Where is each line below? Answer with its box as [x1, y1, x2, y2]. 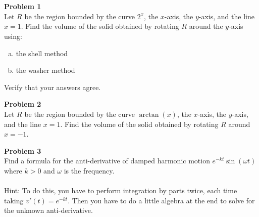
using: [4, 30, 22, 41]
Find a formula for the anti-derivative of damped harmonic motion [4, 155, 210, 166]
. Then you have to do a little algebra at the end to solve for [68, 195, 255, 205]
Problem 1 [4, 1, 41, 12]
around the [189, 21, 223, 31]
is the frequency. [64, 165, 115, 176]
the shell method [16, 48, 68, 58]
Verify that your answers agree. [4, 81, 101, 92]
